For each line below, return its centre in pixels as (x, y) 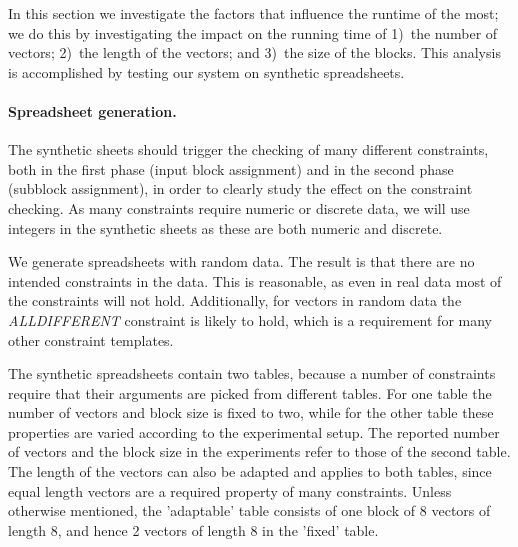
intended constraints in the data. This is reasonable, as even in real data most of (255, 280)
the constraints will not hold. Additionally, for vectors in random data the (235, 300)
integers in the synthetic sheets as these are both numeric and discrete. (225, 227)
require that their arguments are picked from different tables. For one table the (250, 392)
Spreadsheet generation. (92, 110)
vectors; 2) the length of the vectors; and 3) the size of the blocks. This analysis (254, 52)
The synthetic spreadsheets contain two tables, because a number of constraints (252, 373)
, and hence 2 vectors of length (151, 529)
